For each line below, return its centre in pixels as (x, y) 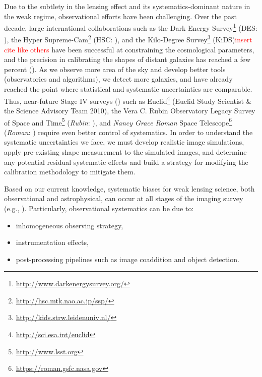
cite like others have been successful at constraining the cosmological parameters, (129, 49)
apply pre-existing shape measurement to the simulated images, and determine (125, 151)
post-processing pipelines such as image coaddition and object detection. (127, 259)
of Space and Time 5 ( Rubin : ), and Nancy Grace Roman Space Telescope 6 (118, 121)
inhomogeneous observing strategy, (70, 225)
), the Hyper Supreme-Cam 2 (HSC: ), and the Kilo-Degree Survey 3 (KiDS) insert (128, 39)
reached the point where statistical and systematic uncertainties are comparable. (128, 89)
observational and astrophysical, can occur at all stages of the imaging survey (124, 198)
